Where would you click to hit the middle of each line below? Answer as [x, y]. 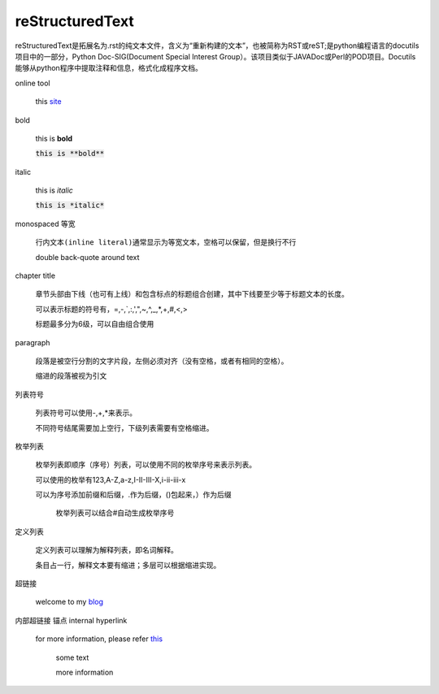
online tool [33, 83]
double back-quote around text [87, 257]
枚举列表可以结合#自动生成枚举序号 [115, 513]
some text [72, 657]
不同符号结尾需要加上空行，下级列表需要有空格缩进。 [124, 427]
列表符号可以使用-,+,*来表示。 [86, 413]
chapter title [35, 275]
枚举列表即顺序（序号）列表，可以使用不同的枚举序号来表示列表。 [146, 465]
